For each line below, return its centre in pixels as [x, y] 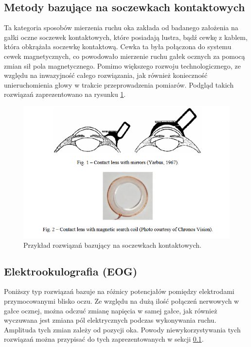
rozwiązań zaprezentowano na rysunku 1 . [65, 94]
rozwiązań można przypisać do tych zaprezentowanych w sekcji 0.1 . [104, 339]
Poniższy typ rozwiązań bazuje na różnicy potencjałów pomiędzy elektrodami [119, 291]
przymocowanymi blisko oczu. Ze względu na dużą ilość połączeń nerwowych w [122, 301]
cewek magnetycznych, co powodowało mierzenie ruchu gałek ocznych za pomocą [125, 56]
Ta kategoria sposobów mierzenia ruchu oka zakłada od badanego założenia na [121, 27]
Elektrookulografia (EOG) [71, 271]
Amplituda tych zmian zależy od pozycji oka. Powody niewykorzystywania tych [122, 329]
